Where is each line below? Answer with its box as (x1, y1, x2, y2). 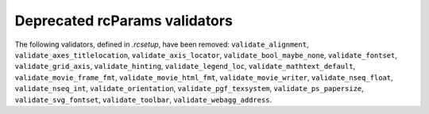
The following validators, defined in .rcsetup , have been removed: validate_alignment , (14, 40, 309, 49)
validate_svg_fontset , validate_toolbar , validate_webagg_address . (14, 95, 272, 104)
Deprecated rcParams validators (14, 12, 234, 29)
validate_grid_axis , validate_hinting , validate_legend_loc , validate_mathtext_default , (14, 62, 356, 71)
